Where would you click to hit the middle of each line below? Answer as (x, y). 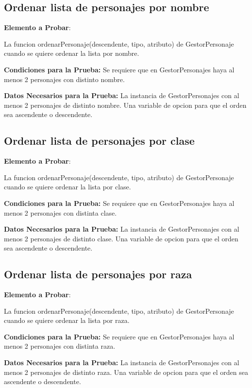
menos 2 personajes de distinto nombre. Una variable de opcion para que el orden (125, 105)
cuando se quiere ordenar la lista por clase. (67, 187)
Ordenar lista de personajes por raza (98, 274)
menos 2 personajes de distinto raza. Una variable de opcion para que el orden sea (126, 372)
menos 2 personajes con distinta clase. (60, 212)
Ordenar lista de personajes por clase (99, 141)
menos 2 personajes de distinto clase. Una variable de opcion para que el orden (121, 238)
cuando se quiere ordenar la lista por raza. (67, 320)
